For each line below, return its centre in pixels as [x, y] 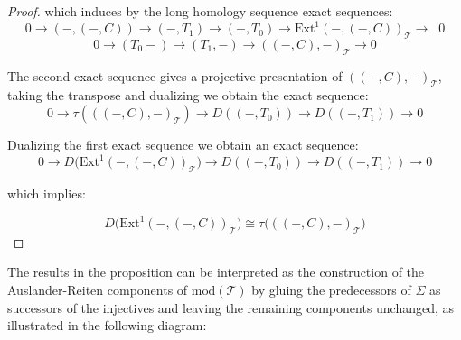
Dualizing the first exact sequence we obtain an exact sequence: [183, 145]
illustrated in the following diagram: [107, 325]
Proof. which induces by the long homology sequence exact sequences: [200, 11]
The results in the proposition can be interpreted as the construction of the [216, 272]
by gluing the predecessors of [331, 290]
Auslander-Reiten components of [98, 290]
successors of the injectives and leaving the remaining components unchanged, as [231, 307]
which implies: [47, 193]
